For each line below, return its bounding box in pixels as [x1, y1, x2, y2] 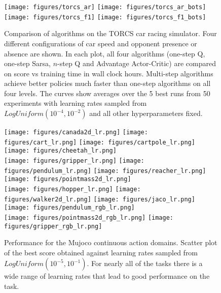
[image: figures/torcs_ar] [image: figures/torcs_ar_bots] [4, 4, 206, 11]
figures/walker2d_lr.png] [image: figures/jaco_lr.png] [4, 195, 195, 203]
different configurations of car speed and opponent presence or [4, 38, 197, 48]
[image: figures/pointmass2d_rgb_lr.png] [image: [4, 214, 173, 221]
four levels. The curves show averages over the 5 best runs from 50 [4, 87, 210, 98]
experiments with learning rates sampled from [4, 98, 147, 108]
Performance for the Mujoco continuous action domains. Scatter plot [4, 237, 217, 248]
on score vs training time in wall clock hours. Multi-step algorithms [4, 68, 213, 78]
